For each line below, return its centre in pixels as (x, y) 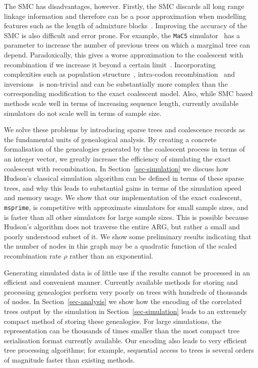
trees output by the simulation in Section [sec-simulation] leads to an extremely (125, 311)
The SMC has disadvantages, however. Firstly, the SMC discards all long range (124, 6)
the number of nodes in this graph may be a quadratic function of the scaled (120, 246)
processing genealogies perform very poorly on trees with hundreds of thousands (126, 291)
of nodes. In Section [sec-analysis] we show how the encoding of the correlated (123, 301)
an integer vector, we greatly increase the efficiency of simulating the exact (118, 158)
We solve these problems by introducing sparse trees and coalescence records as (125, 130)
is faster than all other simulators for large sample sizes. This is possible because (127, 217)
